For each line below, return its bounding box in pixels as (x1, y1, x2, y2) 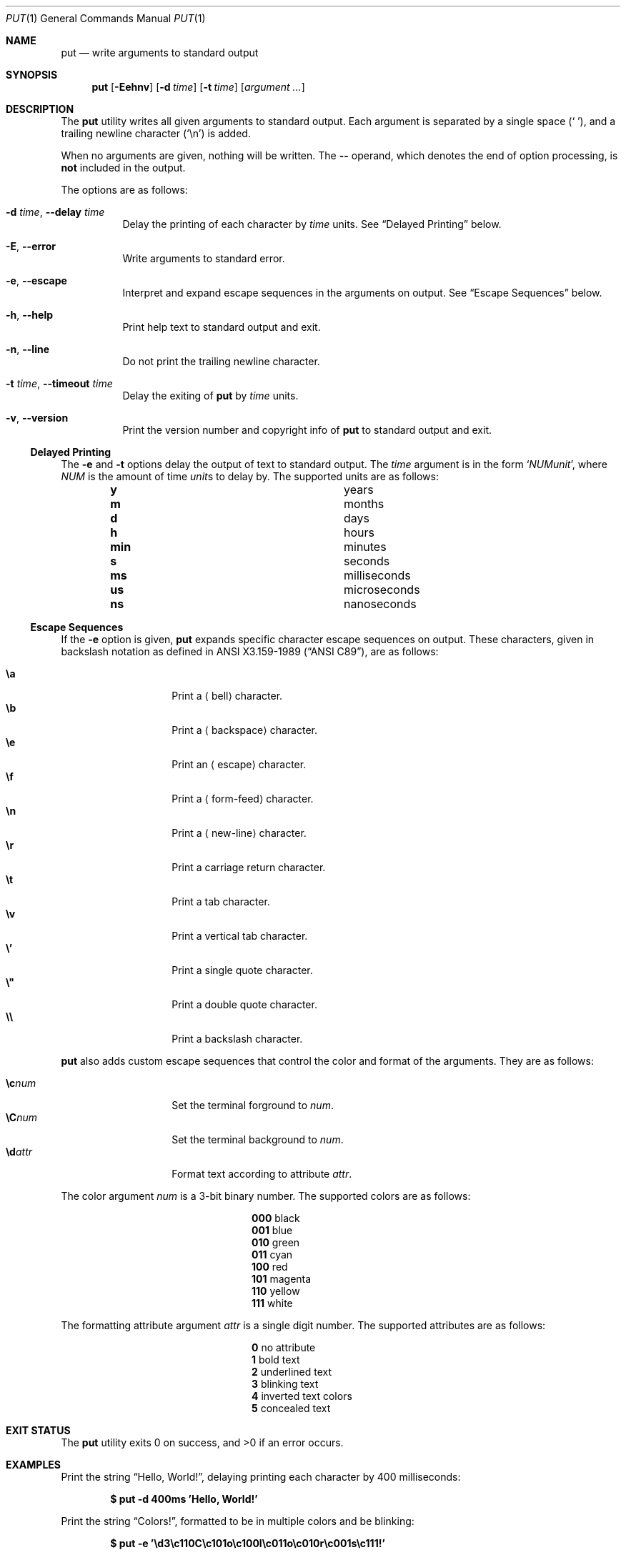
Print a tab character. (172, 895, 270, 908)
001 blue (252, 1224, 293, 1236)
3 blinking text (252, 1378, 319, 1390)
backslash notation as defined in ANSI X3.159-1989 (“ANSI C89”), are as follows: (61, 645, 439, 657)
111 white (252, 1297, 293, 1309)
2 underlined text (252, 1366, 332, 1378)
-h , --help (6, 309, 54, 321)
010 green (252, 1236, 300, 1248)
